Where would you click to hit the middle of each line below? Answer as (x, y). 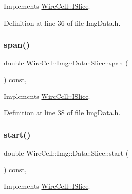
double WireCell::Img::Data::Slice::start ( (66, 153)
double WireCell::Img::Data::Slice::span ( (66, 63)
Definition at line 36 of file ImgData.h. (62, 22)
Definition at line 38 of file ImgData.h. (62, 113)
